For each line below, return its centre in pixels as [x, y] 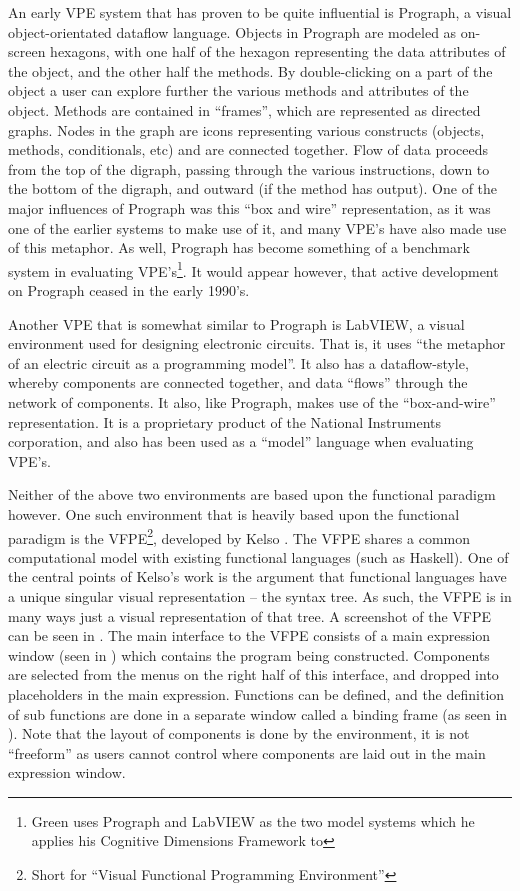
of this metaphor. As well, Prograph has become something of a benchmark [239, 247]
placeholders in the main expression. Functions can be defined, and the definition [256, 693]
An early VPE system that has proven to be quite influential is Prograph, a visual [260, 12]
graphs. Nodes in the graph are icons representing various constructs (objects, [246, 129]
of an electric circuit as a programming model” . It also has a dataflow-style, [238, 362]
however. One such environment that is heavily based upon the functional [234, 513]
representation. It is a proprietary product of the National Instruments [225, 421]
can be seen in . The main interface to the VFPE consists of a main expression [249, 635]
